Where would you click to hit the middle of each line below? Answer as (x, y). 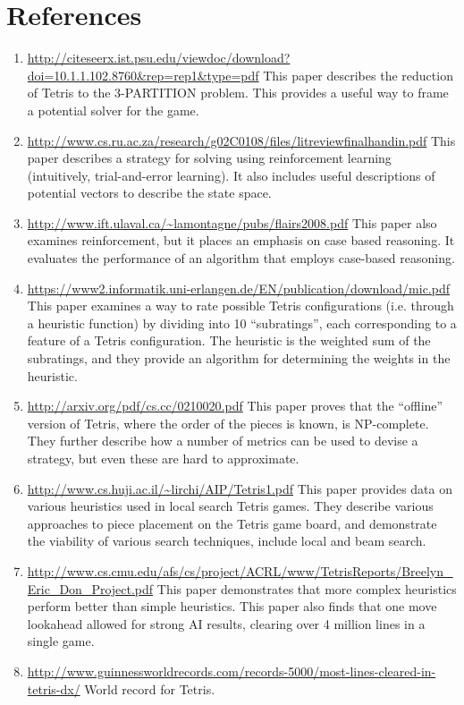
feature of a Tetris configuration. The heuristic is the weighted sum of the (229, 340)
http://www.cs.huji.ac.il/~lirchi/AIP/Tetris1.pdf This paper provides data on (240, 488)
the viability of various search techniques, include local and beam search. (227, 541)
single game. (61, 641)
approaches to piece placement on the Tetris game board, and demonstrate (232, 523)
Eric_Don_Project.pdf (90, 588)
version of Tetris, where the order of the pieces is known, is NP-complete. (228, 423)
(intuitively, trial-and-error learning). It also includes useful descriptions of (231, 175)
